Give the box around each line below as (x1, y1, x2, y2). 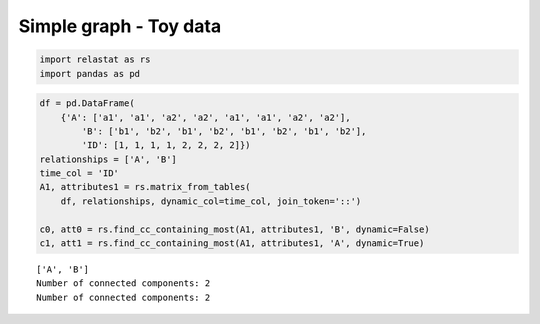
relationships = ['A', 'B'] (39, 153, 177, 165)
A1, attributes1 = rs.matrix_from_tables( (39, 181, 251, 193)
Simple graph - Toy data (18, 15, 222, 37)
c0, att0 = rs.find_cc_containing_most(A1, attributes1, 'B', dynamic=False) (39, 223, 430, 235)
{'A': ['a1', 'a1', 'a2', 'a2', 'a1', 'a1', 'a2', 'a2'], (60, 111, 351, 123)
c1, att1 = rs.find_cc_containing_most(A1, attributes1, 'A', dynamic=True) (39, 238, 425, 249)
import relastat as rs (39, 54, 151, 65)
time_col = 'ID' (39, 168, 120, 179)
